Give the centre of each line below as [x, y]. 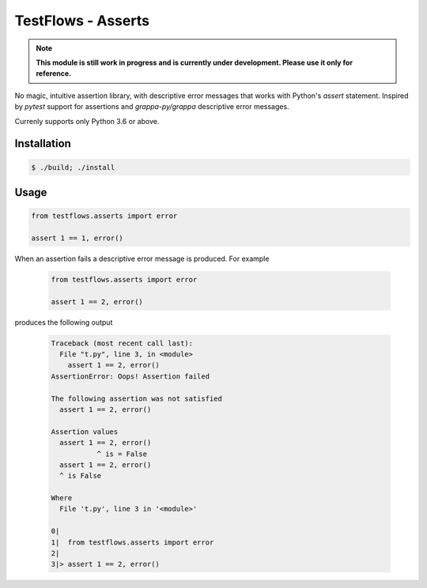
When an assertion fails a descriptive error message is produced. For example [142, 258]
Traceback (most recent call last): [122, 343]
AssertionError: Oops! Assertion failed [130, 376]
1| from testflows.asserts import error [132, 542]
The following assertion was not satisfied [137, 398]
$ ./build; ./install [73, 167]
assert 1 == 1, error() [77, 238]
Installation [43, 143]
